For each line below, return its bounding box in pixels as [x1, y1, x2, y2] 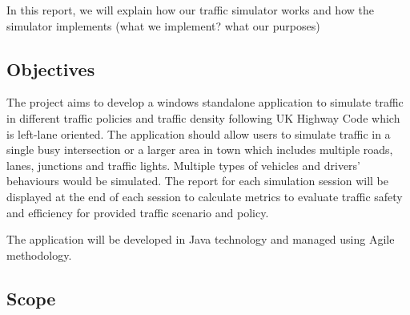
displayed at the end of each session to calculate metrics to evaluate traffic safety [6, 188, 403, 204]
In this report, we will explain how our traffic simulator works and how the [6, 2, 374, 18]
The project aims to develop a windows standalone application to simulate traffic [6, 94, 404, 111]
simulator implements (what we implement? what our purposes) [6, 17, 320, 34]
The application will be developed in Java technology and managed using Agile [6, 231, 395, 248]
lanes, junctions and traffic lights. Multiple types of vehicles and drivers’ [6, 156, 360, 173]
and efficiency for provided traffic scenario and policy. [6, 204, 269, 220]
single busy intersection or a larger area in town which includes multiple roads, [6, 141, 393, 158]
